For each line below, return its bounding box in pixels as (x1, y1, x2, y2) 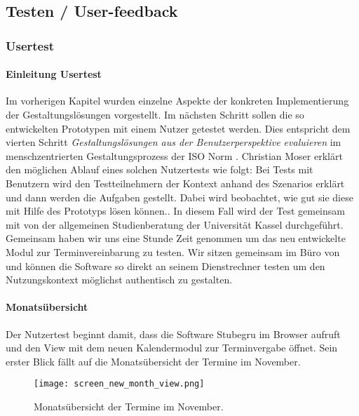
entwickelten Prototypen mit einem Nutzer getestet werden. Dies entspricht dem (6, 121, 351, 135)
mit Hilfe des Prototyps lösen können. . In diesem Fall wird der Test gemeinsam (6, 203, 345, 218)
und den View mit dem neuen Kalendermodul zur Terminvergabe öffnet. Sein (6, 340, 338, 355)
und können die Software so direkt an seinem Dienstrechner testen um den (6, 258, 325, 273)
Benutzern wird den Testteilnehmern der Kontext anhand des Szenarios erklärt (6, 175, 345, 190)
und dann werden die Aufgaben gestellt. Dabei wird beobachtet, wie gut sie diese (6, 189, 353, 204)
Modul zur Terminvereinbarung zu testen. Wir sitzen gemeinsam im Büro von (6, 244, 340, 259)
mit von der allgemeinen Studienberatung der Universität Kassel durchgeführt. (6, 217, 344, 232)
